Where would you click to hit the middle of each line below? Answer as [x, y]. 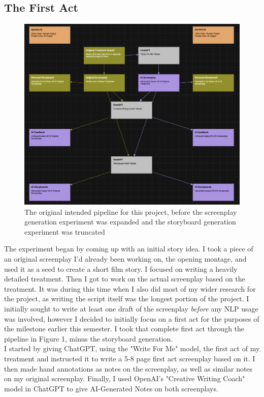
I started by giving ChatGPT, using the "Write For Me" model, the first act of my [132, 348]
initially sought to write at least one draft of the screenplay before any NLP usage [131, 308]
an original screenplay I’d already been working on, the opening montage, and [125, 259]
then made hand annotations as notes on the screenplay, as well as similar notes [128, 368]
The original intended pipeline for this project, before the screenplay [131, 211]
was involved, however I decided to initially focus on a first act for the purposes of [132, 318]
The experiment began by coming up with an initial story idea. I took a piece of [129, 249]
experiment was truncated [65, 231]
